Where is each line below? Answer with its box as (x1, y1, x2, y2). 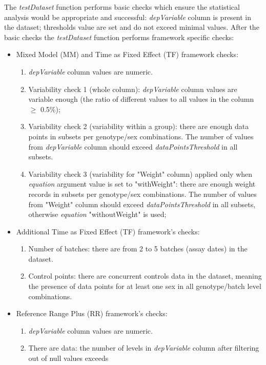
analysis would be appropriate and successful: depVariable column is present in (4, 11, 252, 22)
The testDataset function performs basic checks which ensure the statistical (4, 2, 240, 12)
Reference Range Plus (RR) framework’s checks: (16, 308, 168, 319)
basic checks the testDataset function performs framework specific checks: (4, 31, 234, 42)
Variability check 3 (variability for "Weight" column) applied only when (28, 168, 253, 179)
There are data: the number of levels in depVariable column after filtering (28, 342, 259, 353)
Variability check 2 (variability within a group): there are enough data (28, 121, 249, 132)
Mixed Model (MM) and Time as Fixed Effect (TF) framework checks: (16, 49, 239, 60)
